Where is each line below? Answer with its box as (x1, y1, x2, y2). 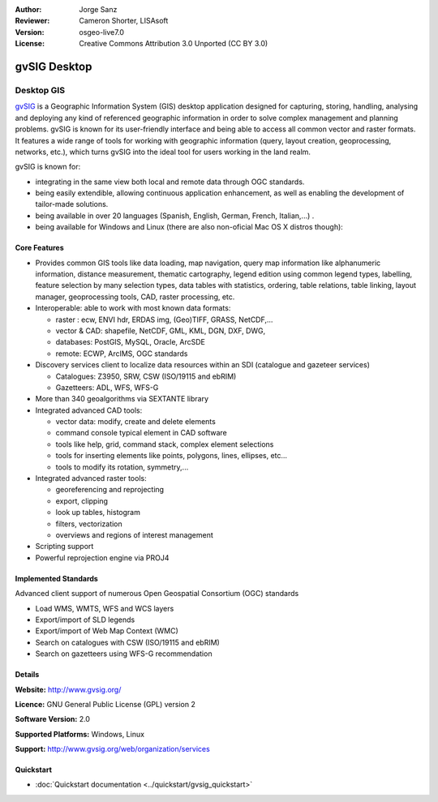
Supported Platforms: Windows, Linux (15, 729, 145, 739)
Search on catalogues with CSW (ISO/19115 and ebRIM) (35, 637, 221, 647)
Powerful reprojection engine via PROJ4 (35, 552, 170, 563)
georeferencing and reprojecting (55, 485, 165, 495)
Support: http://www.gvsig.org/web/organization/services (15, 744, 210, 754)
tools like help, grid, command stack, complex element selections (55, 439, 274, 449)
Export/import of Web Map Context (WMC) (35, 626, 178, 636)
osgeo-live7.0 (79, 27, 125, 36)
